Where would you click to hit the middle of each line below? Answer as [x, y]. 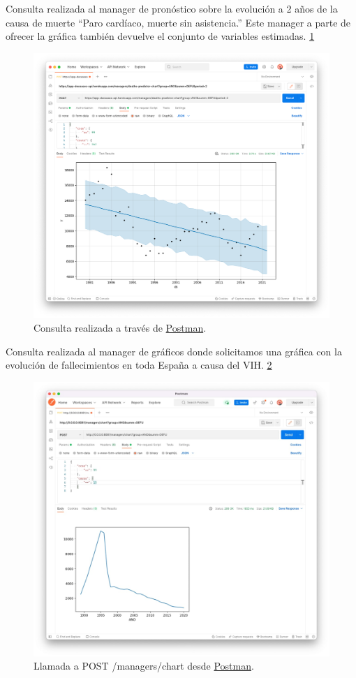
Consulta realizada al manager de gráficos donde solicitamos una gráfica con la [174, 351]
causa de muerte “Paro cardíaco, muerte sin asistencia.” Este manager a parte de [178, 22]
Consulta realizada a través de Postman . [120, 328]
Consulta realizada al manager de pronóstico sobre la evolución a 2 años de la [172, 8]
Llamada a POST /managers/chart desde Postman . [144, 666]
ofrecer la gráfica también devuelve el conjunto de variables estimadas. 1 [160, 36]
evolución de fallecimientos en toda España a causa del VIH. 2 [139, 365]
